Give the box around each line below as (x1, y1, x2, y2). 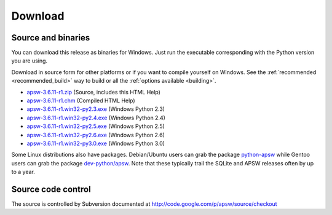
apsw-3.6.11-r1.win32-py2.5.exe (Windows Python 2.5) (26, 123, 165, 130)
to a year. (11, 168, 35, 176)
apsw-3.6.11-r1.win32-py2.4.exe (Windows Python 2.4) (26, 114, 166, 121)
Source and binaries (11, 32, 90, 43)
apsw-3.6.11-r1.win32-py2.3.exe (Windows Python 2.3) (26, 105, 165, 113)
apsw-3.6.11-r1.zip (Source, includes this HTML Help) (26, 88, 161, 96)
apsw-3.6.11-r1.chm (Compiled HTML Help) (26, 97, 135, 104)
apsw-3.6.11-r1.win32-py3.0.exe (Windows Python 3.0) (26, 140, 165, 147)
